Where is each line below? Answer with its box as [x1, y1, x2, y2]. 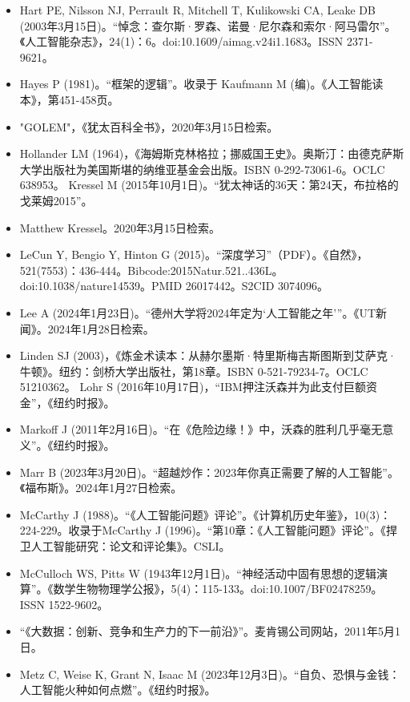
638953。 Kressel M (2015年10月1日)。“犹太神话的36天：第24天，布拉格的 [19, 176, 399, 193]
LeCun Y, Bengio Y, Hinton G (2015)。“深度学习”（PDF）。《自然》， [19, 246, 368, 263]
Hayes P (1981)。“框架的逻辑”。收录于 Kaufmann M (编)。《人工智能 [19, 75, 372, 92]
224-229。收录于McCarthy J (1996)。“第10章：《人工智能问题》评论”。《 [19, 522, 386, 539]
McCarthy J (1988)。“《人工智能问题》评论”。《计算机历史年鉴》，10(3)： [19, 506, 392, 522]
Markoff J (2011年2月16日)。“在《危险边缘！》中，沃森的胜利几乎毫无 [19, 421, 383, 438]
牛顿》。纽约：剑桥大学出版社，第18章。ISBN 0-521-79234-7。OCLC [19, 362, 368, 379]
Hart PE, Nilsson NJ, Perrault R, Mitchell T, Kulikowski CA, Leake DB [19, 2, 376, 18]
